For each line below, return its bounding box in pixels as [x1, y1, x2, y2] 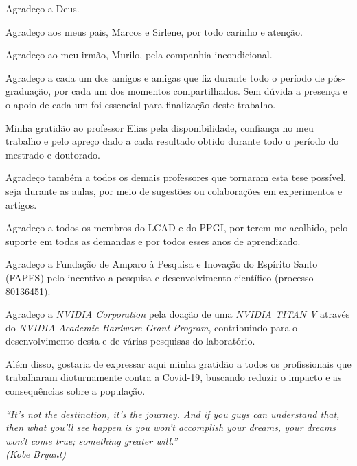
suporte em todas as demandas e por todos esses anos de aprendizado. [5, 233, 301, 248]
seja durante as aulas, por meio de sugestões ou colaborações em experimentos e [5, 183, 343, 198]
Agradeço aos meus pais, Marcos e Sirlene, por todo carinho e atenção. [5, 24, 303, 38]
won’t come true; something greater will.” [5, 433, 178, 447]
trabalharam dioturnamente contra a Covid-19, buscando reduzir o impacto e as [5, 370, 342, 384]
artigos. [5, 197, 37, 211]
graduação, [5, 84, 51, 98]
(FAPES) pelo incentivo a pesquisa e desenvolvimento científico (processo [5, 270, 314, 284]
